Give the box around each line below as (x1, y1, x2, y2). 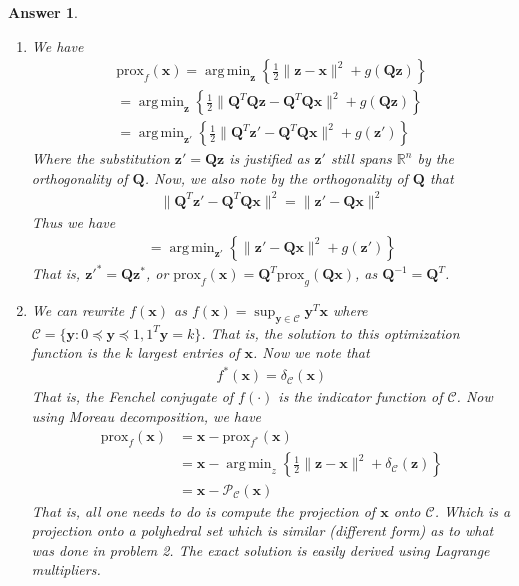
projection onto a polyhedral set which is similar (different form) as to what (31, 520, 494, 541)
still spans (330, 148, 392, 169)
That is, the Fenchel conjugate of (31, 386, 234, 407)
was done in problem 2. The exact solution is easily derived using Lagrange (31, 539, 490, 560)
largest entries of (137, 342, 240, 363)
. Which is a (434, 500, 511, 521)
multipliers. (31, 559, 101, 580)
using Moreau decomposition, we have (31, 406, 262, 427)
